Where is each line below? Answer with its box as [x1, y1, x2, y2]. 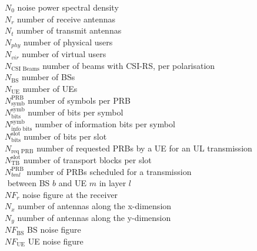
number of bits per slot [24, 130, 107, 142]
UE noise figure [28, 235, 84, 247]
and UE [58, 177, 87, 189]
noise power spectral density [17, 1, 119, 13]
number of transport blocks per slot [23, 153, 152, 166]
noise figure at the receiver [22, 188, 118, 200]
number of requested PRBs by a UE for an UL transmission [36, 141, 252, 154]
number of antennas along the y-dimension [17, 211, 171, 223]
